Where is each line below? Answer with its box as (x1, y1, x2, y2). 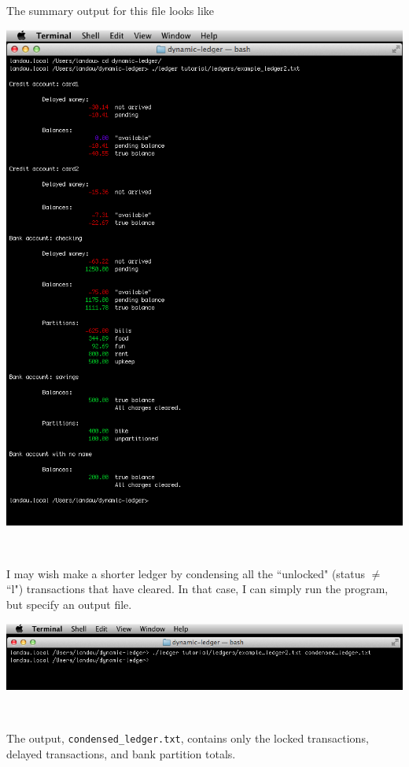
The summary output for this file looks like (6, 2, 214, 18)
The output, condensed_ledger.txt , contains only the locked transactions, (6, 730, 369, 747)
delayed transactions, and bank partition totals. (6, 745, 236, 761)
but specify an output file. (6, 596, 132, 612)
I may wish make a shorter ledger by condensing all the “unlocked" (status (6, 565, 366, 581)
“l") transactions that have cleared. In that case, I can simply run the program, (6, 581, 389, 597)
